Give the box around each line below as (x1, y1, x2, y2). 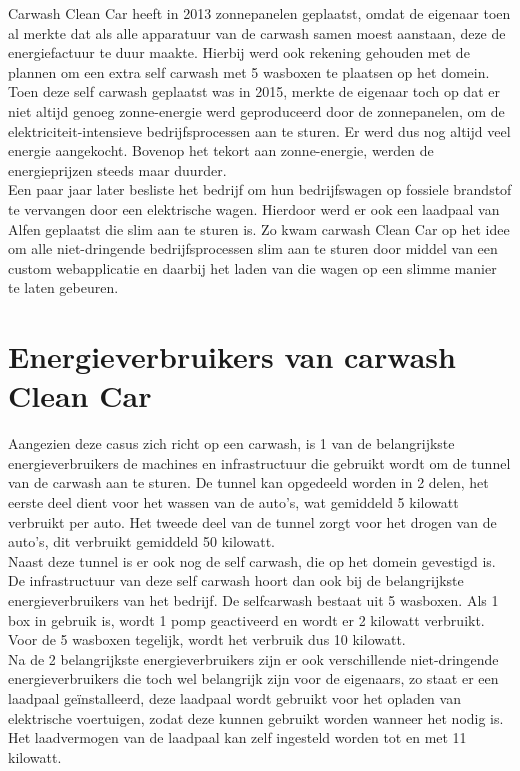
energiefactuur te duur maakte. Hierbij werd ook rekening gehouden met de (8, 42, 470, 63)
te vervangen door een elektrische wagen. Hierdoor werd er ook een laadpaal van (8, 198, 500, 219)
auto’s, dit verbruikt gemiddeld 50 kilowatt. (8, 531, 275, 552)
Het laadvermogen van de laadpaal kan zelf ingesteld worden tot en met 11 (8, 727, 467, 748)
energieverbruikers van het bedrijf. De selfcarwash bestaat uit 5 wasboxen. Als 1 (8, 589, 499, 610)
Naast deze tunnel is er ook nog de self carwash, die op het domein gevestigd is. (8, 550, 496, 571)
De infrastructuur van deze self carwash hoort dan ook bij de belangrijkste (8, 570, 464, 591)
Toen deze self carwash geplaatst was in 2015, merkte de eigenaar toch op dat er (8, 81, 500, 102)
